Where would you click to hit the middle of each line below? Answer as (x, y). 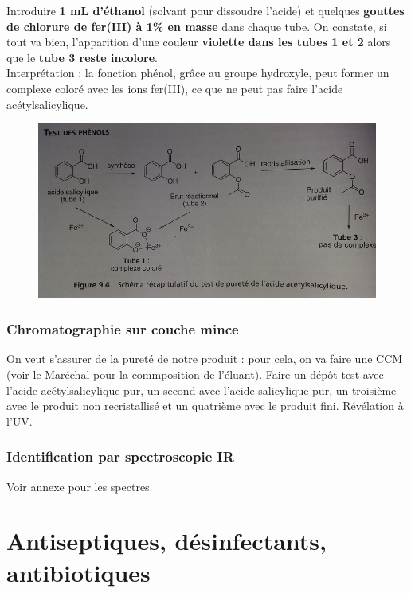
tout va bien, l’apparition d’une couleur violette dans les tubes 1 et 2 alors (199, 42)
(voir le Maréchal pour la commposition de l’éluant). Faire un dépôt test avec (195, 374)
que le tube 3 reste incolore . (82, 57)
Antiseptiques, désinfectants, (166, 541)
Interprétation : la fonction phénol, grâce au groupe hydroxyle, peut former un (198, 73)
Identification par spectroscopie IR (120, 456)
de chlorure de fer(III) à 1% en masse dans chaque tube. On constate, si (197, 26)
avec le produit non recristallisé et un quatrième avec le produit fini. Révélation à (205, 406)
